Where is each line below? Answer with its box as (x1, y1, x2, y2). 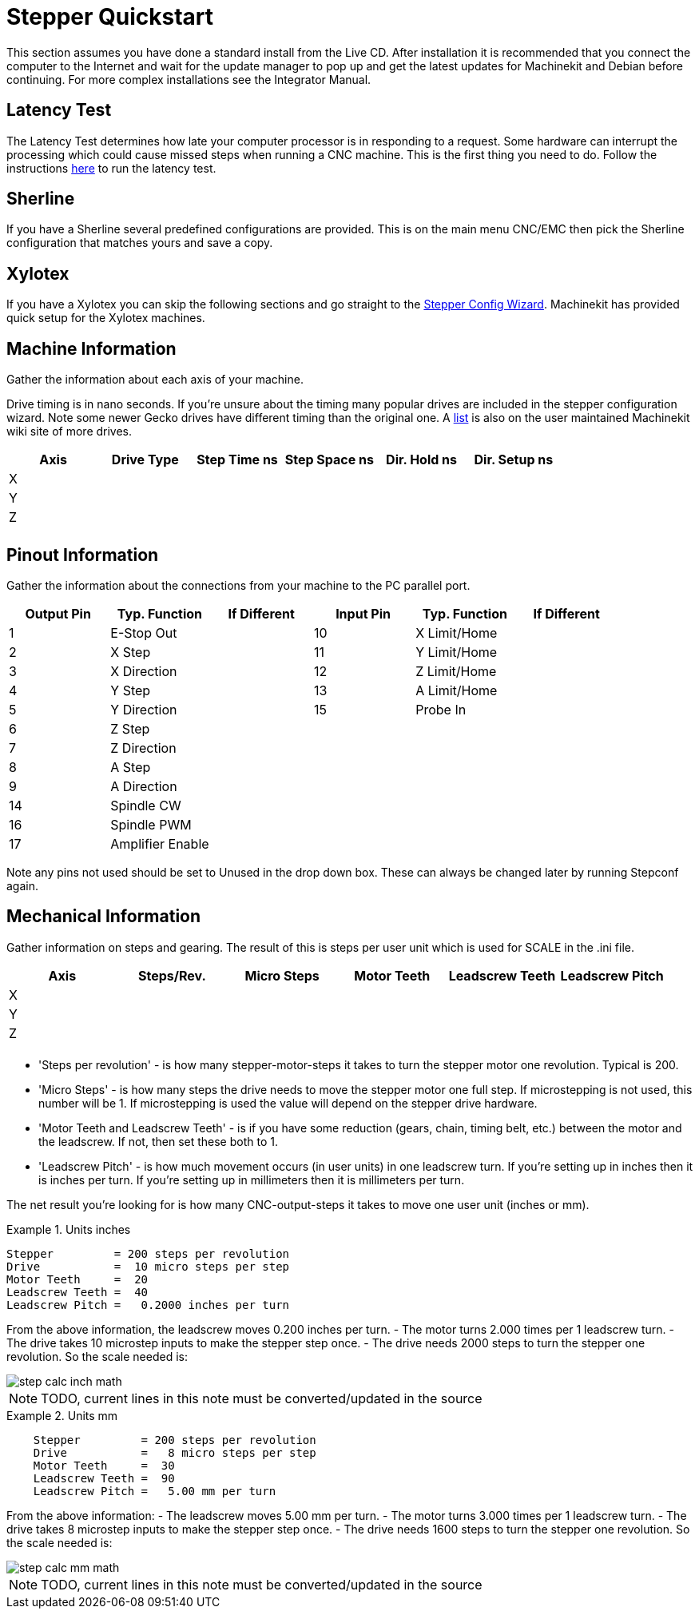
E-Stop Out (110, 624, 177, 641)
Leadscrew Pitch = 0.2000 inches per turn (6, 1298, 290, 1311)
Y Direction (110, 701, 177, 718)
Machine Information (6, 338, 177, 359)
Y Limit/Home (415, 643, 498, 660)
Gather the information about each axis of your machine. (6, 372, 304, 387)
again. (6, 878, 39, 893)
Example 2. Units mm (6, 1408, 118, 1422)
